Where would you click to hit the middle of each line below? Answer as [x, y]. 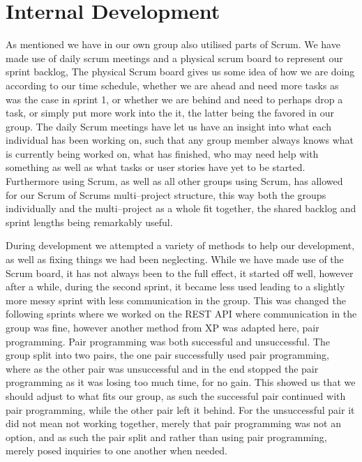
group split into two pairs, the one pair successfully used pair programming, [167, 355]
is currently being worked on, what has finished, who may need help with [162, 153]
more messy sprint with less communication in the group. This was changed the [176, 300]
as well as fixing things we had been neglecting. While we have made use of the [175, 259]
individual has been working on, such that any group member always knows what [180, 140]
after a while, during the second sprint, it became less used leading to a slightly [175, 286]
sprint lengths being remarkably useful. [89, 222]
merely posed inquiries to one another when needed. [116, 450]
